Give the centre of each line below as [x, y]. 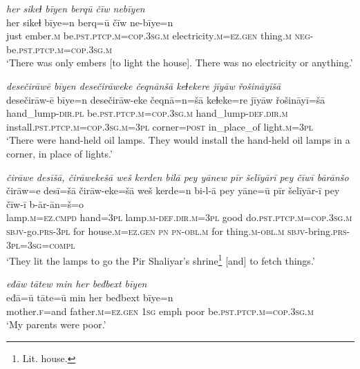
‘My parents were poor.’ [56, 324]
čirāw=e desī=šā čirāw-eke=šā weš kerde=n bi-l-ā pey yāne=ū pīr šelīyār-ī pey [173, 190]
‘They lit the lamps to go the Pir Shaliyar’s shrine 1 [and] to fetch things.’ [161, 259]
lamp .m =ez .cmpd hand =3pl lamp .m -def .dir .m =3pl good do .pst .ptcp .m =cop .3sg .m [179, 217]
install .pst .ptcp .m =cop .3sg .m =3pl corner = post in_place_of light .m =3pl [160, 126]
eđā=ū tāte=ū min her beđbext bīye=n [90, 297]
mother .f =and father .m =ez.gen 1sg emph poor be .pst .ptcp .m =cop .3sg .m [160, 311]
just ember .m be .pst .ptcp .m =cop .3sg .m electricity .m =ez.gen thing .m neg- [160, 36]
